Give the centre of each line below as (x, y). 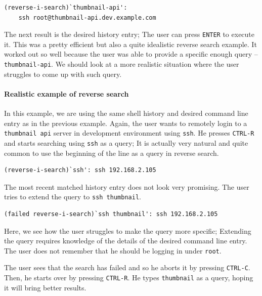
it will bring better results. (45, 287)
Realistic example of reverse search (67, 93)
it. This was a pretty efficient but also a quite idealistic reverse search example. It (130, 44)
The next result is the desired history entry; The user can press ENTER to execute (129, 34)
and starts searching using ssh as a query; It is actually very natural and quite (126, 142)
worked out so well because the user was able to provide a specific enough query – (131, 54)
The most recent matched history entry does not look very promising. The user (127, 186)
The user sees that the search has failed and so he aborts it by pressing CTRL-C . (127, 267)
